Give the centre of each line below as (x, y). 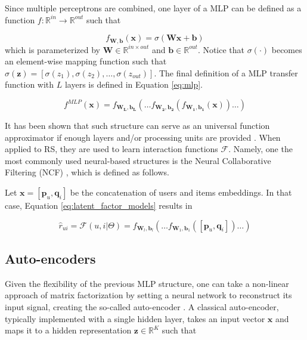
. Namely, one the (261, 149)
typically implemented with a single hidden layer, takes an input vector (135, 318)
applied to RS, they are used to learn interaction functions (111, 149)
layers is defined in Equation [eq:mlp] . (134, 84)
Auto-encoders (50, 258)
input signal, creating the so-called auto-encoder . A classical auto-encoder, (142, 306)
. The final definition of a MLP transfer (226, 72)
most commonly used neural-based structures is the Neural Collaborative (138, 160)
